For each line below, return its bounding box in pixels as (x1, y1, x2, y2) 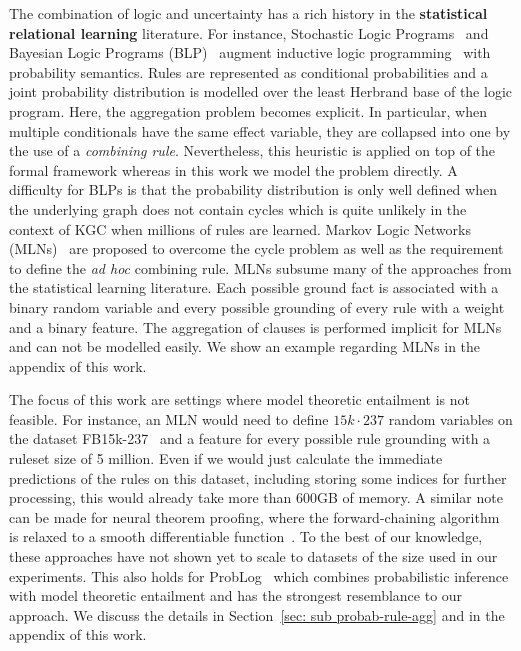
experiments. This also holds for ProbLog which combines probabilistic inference (9, 565, 509, 586)
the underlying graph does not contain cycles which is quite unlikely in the (9, 198, 467, 219)
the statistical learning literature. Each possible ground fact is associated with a (9, 277, 499, 298)
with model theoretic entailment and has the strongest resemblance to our (9, 585, 463, 606)
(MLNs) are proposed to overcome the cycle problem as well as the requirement (9, 238, 504, 259)
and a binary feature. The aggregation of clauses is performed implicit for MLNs (9, 316, 502, 337)
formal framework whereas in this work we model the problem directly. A (9, 159, 458, 180)
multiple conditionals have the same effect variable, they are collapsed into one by (9, 120, 511, 141)
